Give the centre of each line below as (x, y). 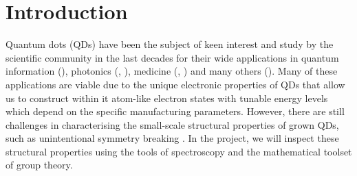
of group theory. (39, 165)
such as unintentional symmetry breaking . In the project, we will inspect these (172, 138)
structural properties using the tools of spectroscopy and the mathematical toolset (179, 151)
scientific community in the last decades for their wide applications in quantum (172, 57)
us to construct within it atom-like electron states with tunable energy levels (167, 98)
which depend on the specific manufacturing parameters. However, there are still (175, 111)
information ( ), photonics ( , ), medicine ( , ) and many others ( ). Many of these (172, 71)
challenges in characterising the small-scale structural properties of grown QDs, (172, 124)
